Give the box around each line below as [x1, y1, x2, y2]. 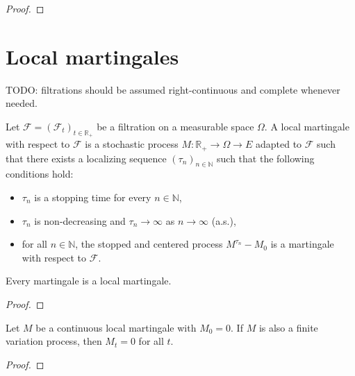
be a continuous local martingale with [35, 320, 197, 334]
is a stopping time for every [34, 189, 151, 204]
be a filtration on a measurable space [97, 119, 254, 133]
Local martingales [6, 42, 179, 70]
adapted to [255, 137, 302, 151]
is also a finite [258, 320, 318, 334]
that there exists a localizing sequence [6, 151, 167, 165]
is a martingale [270, 237, 334, 251]
